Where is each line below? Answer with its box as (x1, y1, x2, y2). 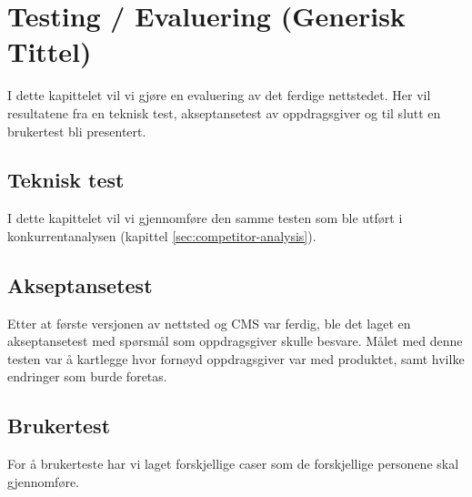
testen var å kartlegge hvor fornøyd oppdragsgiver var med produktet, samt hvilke (7, 349, 465, 368)
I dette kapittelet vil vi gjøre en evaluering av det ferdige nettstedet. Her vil (7, 86, 431, 105)
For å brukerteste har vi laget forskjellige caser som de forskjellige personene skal (7, 454, 459, 473)
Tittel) (7, 33, 92, 70)
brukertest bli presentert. (7, 121, 146, 140)
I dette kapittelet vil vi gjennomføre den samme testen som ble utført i (7, 208, 403, 228)
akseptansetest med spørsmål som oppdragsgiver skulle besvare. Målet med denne (7, 331, 463, 350)
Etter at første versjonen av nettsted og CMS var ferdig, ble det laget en (7, 313, 411, 332)
